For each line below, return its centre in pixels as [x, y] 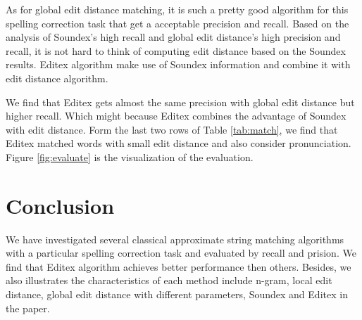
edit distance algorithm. [57, 78]
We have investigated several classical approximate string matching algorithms [175, 239]
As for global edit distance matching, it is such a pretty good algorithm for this [177, 9]
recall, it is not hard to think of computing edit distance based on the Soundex [176, 50]
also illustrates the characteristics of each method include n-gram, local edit [169, 280]
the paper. [28, 308]
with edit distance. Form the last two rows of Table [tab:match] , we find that [172, 129]
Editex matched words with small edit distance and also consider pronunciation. [179, 143]
